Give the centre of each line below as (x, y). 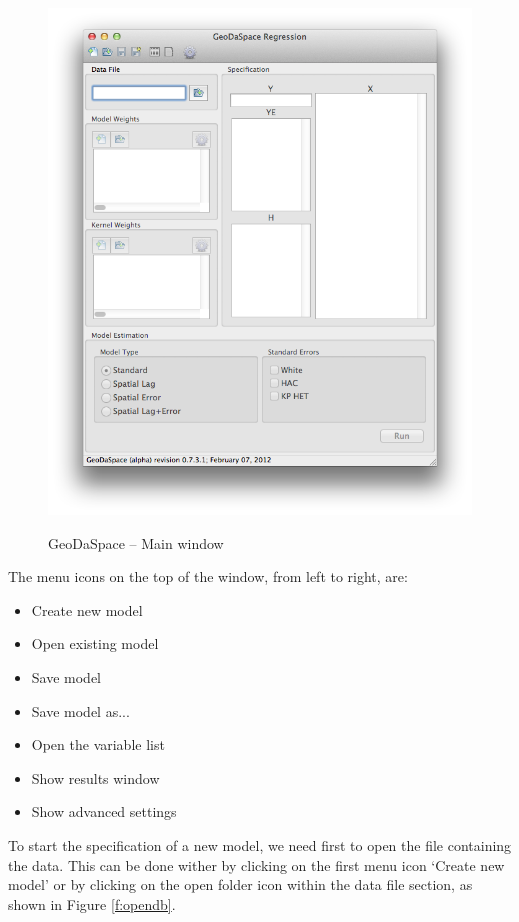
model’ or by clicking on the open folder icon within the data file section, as (240, 884)
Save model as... (80, 710)
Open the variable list (98, 744)
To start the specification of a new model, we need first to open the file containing (260, 845)
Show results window (95, 777)
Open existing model (95, 643)
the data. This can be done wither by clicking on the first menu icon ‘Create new (256, 864)
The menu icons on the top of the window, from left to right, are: (208, 576)
